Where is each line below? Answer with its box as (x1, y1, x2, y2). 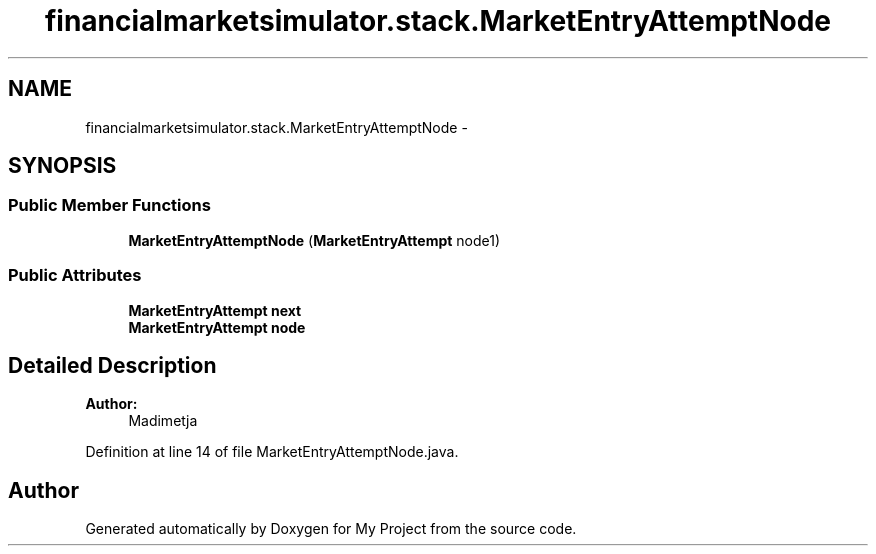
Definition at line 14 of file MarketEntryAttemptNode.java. (85, 443, 459, 461)
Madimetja (128, 412, 198, 430)
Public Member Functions (8, 195, 211, 216)
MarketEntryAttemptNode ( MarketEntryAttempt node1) (128, 231, 501, 249)
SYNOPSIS (8, 153, 117, 179)
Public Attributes (8, 265, 142, 286)
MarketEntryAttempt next (128, 301, 302, 319)
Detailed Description (8, 352, 217, 378)
